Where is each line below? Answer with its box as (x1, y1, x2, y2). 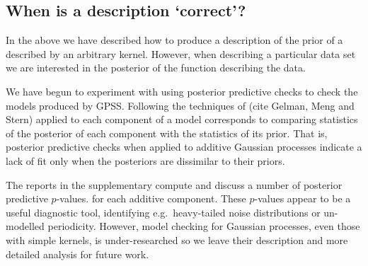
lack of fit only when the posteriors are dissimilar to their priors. (6, 153, 285, 168)
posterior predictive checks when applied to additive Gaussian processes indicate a (6, 139, 362, 154)
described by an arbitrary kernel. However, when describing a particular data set (6, 46, 356, 61)
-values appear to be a (254, 191, 351, 206)
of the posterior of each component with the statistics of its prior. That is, (6, 125, 328, 140)
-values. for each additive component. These (56, 191, 246, 206)
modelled (6, 219, 45, 233)
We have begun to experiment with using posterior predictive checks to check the (6, 83, 358, 98)
